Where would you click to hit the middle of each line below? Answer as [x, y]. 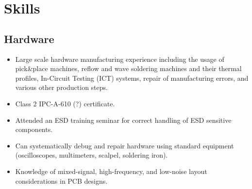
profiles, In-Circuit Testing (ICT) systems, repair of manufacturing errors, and [132, 78]
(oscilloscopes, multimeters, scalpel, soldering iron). [92, 155]
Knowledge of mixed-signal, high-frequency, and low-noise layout [111, 171]
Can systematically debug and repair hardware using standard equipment [125, 145]
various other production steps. [61, 87]
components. [34, 129]
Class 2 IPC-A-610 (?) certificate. [65, 103]
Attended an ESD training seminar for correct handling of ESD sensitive [123, 120]
